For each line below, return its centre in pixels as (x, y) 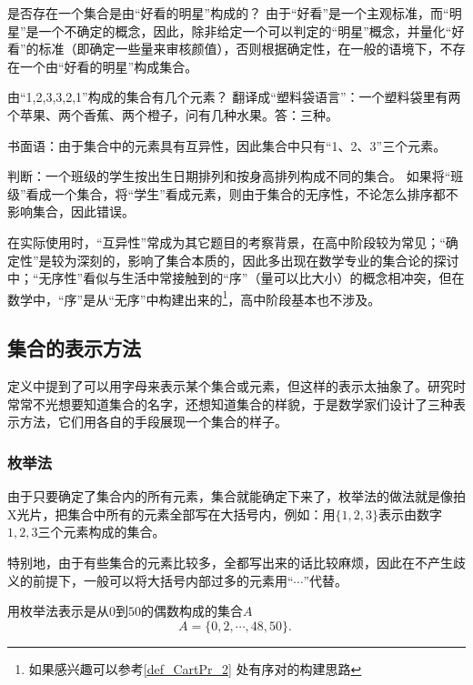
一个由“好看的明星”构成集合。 (109, 66)
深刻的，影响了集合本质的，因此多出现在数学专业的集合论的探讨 (268, 260)
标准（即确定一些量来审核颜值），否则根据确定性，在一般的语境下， (239, 49)
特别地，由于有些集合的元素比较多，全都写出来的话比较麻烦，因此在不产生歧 (236, 562)
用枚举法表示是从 (58, 611)
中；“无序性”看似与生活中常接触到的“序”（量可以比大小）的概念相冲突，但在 (236, 278)
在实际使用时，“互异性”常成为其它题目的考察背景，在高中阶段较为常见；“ (226, 242)
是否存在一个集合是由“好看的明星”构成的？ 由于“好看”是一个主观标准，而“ (228, 13)
